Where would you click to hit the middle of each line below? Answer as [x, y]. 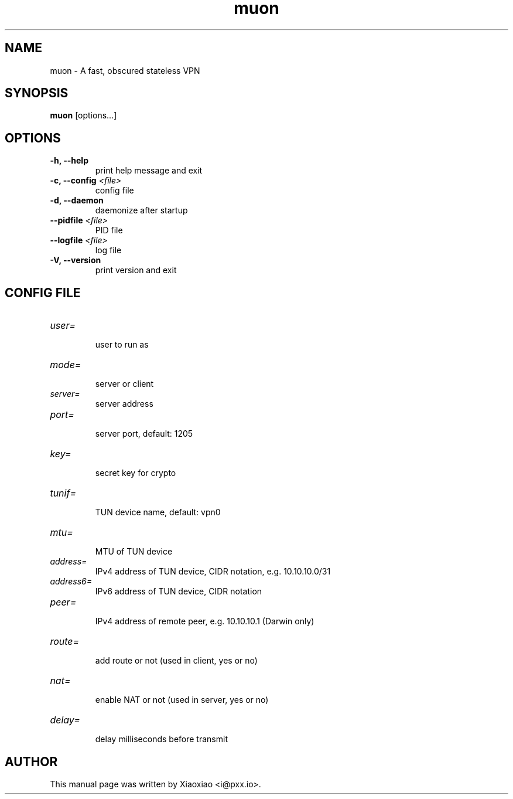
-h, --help [69, 161]
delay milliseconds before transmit [161, 739]
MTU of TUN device [134, 552]
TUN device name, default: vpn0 [158, 512]
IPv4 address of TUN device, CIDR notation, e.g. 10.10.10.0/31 [213, 572]
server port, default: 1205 [144, 434]
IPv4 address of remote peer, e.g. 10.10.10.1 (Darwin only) [205, 621]
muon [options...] [83, 115]
